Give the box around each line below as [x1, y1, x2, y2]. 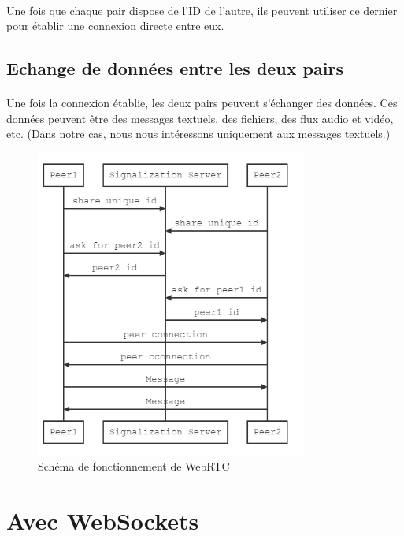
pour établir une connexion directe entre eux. [6, 17, 224, 34]
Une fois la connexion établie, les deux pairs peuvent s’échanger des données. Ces [6, 95, 398, 111]
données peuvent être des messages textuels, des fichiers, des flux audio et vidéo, [6, 110, 394, 126]
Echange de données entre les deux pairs [6, 56, 343, 80]
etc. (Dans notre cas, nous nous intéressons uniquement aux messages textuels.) [6, 125, 391, 142]
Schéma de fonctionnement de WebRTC [38, 458, 230, 475]
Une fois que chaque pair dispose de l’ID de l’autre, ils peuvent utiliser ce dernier [6, 2, 398, 18]
